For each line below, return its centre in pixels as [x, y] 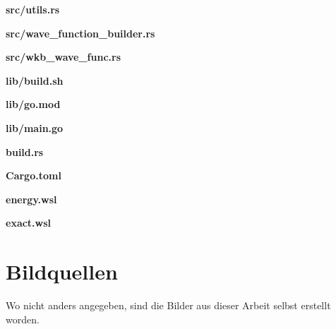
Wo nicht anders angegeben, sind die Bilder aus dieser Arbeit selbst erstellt [168, 305]
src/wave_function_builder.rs [80, 33]
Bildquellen [62, 271]
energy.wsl [31, 199]
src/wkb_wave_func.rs [64, 57]
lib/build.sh [35, 80]
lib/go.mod [33, 104]
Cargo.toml [34, 175]
